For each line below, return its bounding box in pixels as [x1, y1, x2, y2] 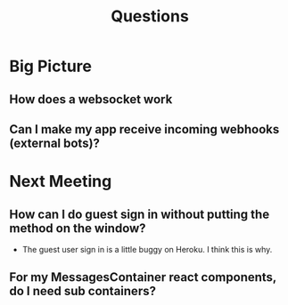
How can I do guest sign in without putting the [9, 206, 270, 221]
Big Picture [9, 56, 92, 76]
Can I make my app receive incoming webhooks [9, 122, 280, 137]
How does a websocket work [9, 92, 173, 107]
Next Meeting [9, 172, 112, 192]
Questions [111, 6, 189, 27]
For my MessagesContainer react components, [9, 269, 276, 285]
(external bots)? [9, 135, 101, 150]
